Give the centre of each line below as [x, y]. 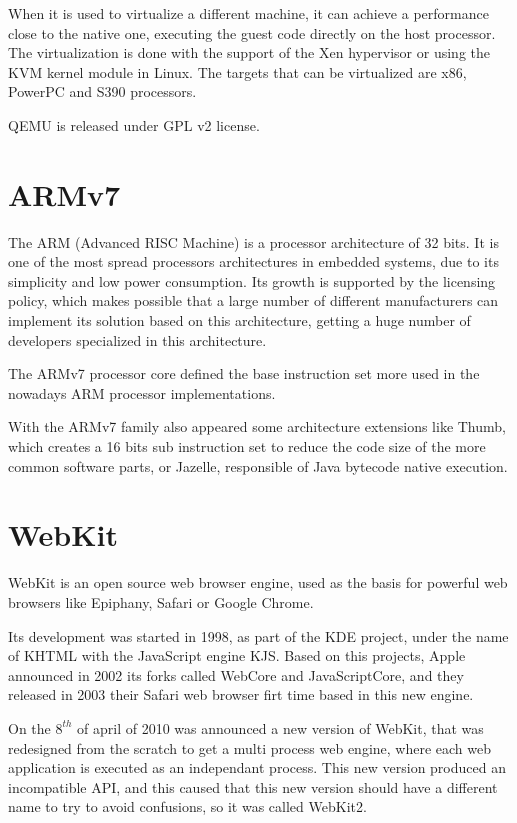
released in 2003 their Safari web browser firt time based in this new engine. [241, 694]
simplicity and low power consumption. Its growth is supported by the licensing [252, 280]
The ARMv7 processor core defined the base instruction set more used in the [244, 373]
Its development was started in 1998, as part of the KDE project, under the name [258, 635]
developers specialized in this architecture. [137, 339]
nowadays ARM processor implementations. [142, 392]
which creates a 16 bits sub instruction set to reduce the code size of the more [247, 446]
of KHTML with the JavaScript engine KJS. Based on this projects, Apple [237, 655]
